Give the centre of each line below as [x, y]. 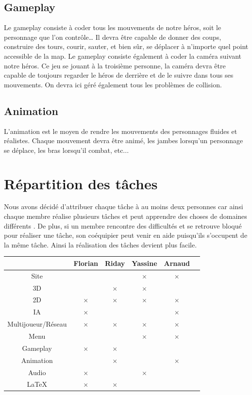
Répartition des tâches [81, 183]
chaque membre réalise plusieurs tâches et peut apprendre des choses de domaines [126, 216]
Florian [86, 263]
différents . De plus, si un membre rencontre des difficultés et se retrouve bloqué [123, 225]
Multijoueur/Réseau [37, 324]
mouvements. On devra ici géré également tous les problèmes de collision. [113, 84]
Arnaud [177, 263]
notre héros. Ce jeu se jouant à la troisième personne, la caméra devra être [115, 65]
